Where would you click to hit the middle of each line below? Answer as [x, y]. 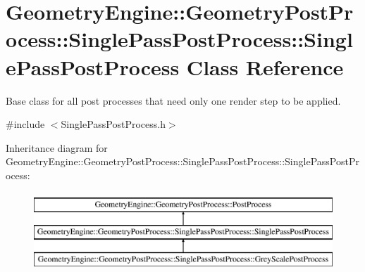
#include [25, 124]
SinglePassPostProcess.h [113, 124]
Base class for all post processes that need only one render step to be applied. [173, 100]
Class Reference [265, 66]
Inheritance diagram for [57, 147]
